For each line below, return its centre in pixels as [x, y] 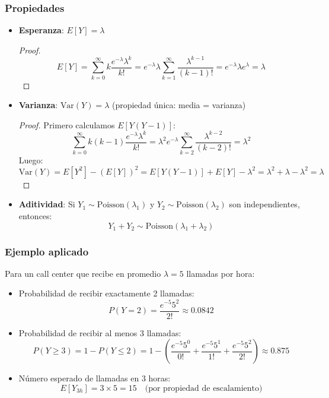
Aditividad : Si [47, 204]
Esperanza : [41, 30]
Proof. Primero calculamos [67, 124]
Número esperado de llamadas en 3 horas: [95, 378]
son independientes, [264, 204]
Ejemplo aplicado [47, 251]
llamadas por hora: [221, 273]
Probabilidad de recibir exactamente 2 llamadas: [106, 293]
